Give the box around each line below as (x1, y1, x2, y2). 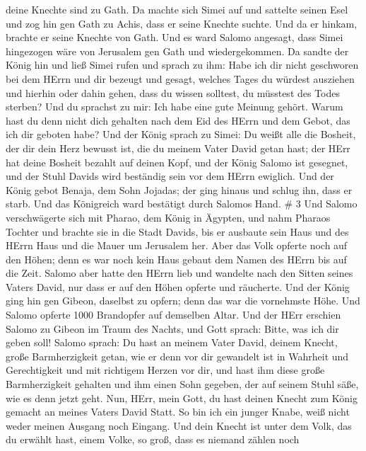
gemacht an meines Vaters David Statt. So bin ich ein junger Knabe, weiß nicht (6, 404, 350, 419)
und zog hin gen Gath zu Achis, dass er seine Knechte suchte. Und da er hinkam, (6, 16, 358, 30)
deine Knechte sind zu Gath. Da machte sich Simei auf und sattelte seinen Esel (6, 2, 348, 16)
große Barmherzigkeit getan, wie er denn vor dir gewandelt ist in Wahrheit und (6, 348, 349, 363)
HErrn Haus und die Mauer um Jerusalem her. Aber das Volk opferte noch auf (6, 238, 348, 253)
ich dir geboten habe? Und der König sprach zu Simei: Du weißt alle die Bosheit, (6, 127, 356, 142)
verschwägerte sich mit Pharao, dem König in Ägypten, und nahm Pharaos (6, 210, 331, 224)
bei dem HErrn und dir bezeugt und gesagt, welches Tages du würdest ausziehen (6, 71, 355, 86)
